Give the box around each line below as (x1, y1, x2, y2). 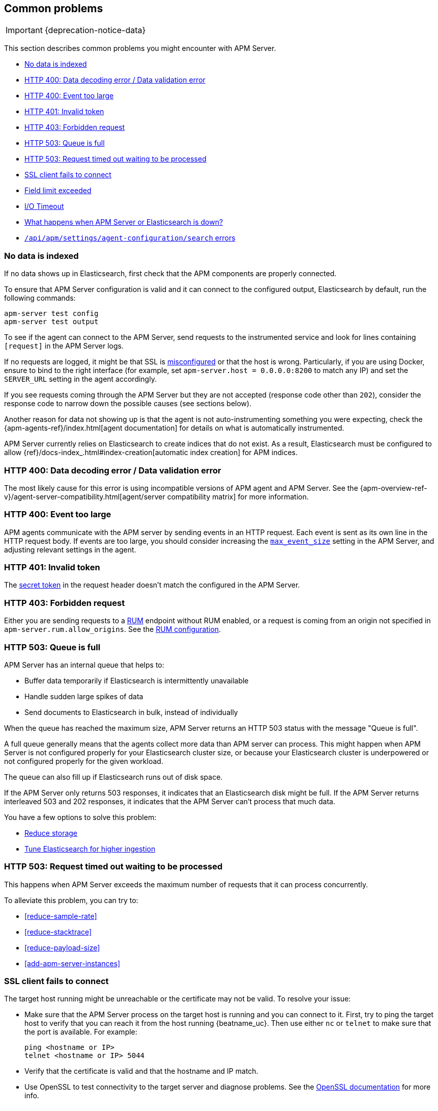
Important (6, 25, 43, 36)
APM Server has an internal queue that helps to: (4, 660, 164, 669)
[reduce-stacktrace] (24, 927, 92, 936)
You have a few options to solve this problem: (4, 812, 157, 822)
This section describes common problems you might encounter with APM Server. (4, 44, 276, 53)
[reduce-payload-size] (24, 943, 100, 952)
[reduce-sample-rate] (24, 911, 97, 920)
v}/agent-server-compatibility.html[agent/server (4, 492, 165, 501)
